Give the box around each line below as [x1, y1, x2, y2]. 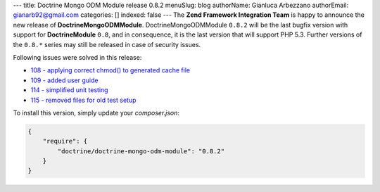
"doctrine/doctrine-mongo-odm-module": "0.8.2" [57, 147, 225, 155]
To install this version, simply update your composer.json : [13, 108, 179, 117]
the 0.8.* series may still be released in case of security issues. [13, 40, 201, 49]
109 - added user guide [30, 76, 99, 84]
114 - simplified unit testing [30, 86, 108, 94]
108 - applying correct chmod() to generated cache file [30, 66, 190, 75]
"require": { [42, 137, 88, 146]
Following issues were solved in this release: [13, 53, 142, 61]
